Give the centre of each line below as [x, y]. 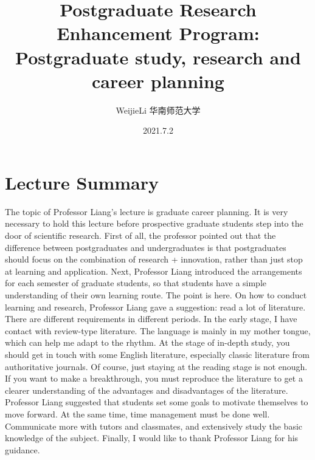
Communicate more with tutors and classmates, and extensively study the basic [154, 426]
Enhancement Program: [158, 33]
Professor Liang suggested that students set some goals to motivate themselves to [157, 402]
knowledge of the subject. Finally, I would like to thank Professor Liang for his [152, 438]
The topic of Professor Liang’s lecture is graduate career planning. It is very [147, 211]
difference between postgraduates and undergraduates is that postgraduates [146, 247]
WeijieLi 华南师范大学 [158, 110]
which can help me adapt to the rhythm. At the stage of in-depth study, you [147, 342]
